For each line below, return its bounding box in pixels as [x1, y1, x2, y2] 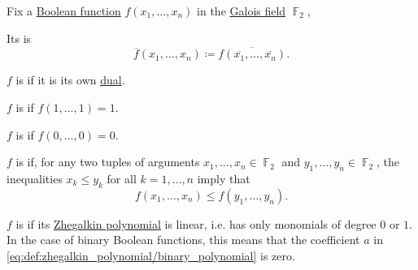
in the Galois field [197, 2, 286, 19]
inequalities [7, 169, 63, 186]
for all [107, 169, 137, 186]
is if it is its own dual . [15, 71, 125, 88]
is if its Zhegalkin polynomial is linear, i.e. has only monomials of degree [15, 215, 377, 232]
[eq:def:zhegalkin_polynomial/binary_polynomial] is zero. [7, 246, 295, 264]
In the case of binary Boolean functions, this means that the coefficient [7, 231, 360, 248]
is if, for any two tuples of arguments [15, 153, 200, 170]
